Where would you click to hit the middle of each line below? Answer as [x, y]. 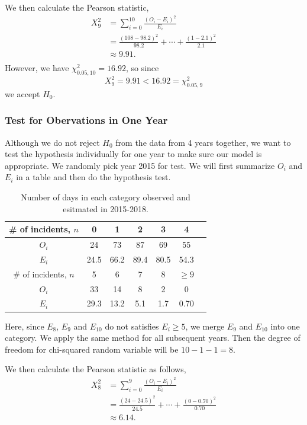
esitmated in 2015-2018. [106, 208]
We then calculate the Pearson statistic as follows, [96, 369]
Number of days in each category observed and [106, 197]
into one [285, 326]
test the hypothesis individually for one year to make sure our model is [133, 154]
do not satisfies [132, 326]
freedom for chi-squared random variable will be [92, 349]
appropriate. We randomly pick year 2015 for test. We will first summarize [140, 165]
